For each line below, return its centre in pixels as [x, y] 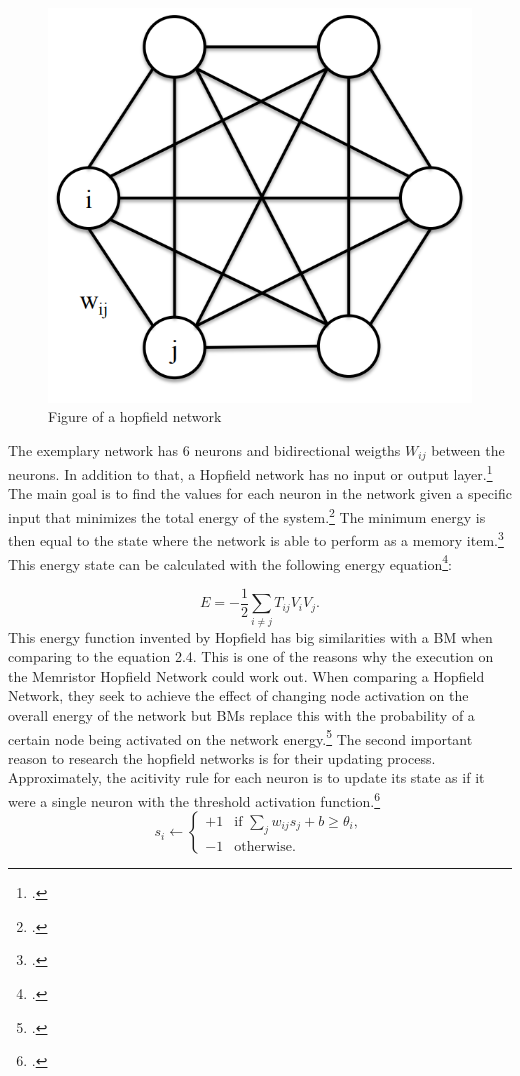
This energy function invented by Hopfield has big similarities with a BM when [250, 636]
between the [468, 449]
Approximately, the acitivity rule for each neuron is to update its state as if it [246, 777]
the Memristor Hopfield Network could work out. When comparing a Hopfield [246, 675]
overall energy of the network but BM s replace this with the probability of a [241, 714]
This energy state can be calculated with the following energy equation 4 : [230, 562]
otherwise [263, 846]
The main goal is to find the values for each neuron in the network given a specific [260, 493]
